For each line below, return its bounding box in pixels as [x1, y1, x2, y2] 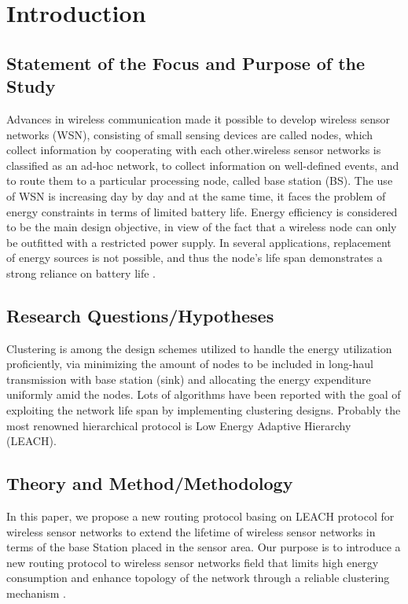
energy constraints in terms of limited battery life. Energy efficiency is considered [6, 203, 398, 219]
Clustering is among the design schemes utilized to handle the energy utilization [6, 340, 392, 356]
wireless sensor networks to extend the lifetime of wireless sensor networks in [6, 523, 376, 540]
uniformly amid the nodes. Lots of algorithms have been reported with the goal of [6, 386, 401, 403]
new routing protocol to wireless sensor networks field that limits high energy [6, 554, 379, 570]
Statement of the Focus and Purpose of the [6, 50, 366, 75]
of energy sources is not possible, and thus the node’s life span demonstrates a [6, 249, 383, 266]
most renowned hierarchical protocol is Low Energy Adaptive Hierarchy [6, 417, 351, 433]
